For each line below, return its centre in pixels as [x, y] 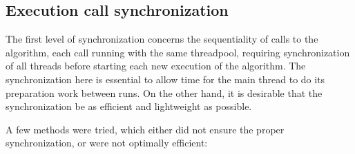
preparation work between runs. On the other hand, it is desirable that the [164, 92]
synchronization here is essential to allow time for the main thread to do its [165, 79]
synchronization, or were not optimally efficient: [107, 143]
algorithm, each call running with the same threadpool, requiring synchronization [178, 52]
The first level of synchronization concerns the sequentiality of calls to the [162, 39]
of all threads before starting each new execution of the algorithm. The [156, 66]
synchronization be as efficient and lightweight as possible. [129, 106]
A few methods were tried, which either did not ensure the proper [145, 129]
